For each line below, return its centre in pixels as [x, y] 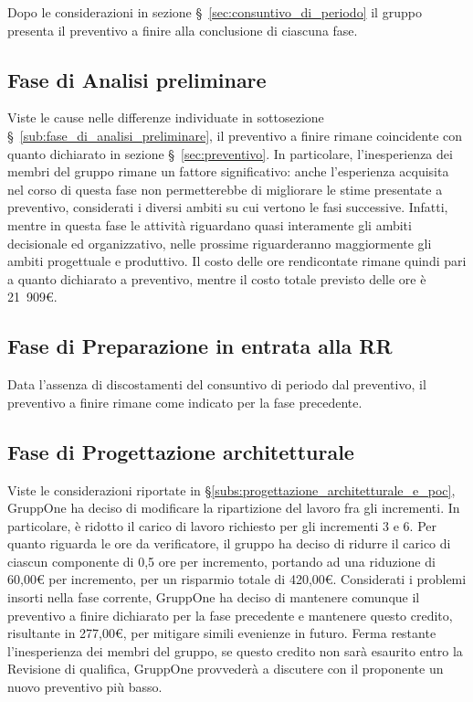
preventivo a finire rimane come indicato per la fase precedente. [185, 402]
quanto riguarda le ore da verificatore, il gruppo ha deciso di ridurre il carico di [229, 543]
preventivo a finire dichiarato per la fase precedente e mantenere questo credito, [230, 615]
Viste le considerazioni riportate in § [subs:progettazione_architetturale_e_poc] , [231, 489]
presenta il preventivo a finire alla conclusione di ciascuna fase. [183, 30]
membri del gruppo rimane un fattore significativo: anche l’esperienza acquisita [228, 171]
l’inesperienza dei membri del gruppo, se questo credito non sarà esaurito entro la [235, 650]
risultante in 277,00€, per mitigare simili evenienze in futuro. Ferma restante [222, 633]
